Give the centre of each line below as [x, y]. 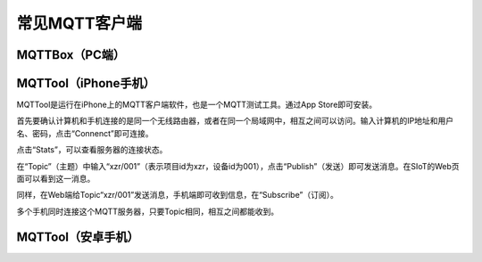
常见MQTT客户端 [79, 23]
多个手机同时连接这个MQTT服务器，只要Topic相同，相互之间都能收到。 [148, 211]
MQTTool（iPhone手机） [86, 83]
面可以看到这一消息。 [56, 179]
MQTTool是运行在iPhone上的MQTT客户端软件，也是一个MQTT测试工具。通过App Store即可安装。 [197, 105]
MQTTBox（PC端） [71, 55]
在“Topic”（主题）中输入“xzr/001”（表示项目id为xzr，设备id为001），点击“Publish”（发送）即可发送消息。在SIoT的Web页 [238, 166]
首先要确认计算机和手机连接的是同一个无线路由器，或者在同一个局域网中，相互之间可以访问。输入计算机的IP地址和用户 [235, 121]
